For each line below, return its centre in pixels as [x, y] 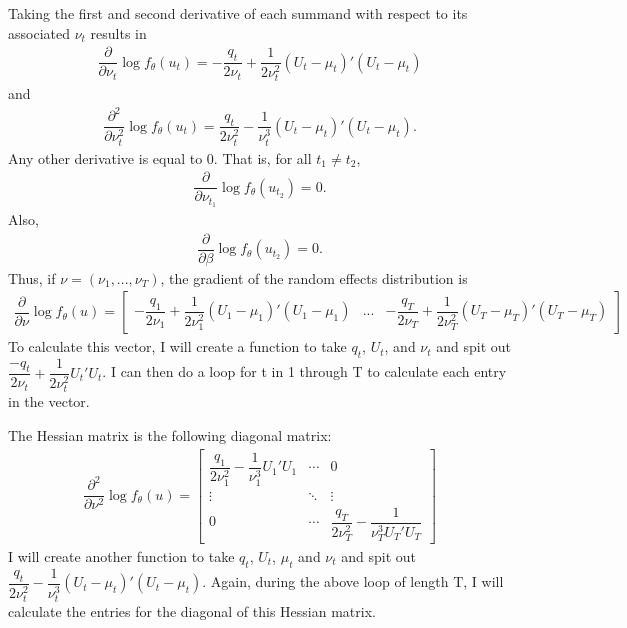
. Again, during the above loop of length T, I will [353, 581]
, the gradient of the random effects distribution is [314, 277]
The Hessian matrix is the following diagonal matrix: [170, 435]
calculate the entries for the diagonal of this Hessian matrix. [192, 610]
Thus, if [32, 277]
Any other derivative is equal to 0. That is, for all [160, 157]
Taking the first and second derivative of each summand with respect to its [238, 13]
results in [118, 32]
